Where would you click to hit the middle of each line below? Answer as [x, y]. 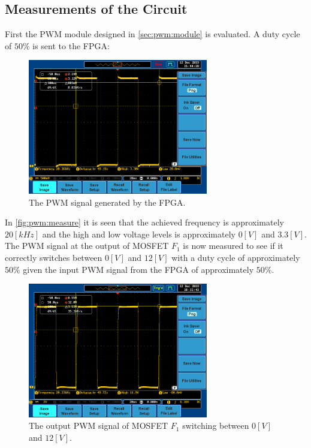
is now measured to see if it [233, 246]
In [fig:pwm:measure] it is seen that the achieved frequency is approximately [144, 222]
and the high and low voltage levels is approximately [139, 234]
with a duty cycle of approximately [236, 257]
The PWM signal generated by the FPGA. [107, 202]
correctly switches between [54, 257]
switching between [216, 426]
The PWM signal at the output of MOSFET [87, 246]
